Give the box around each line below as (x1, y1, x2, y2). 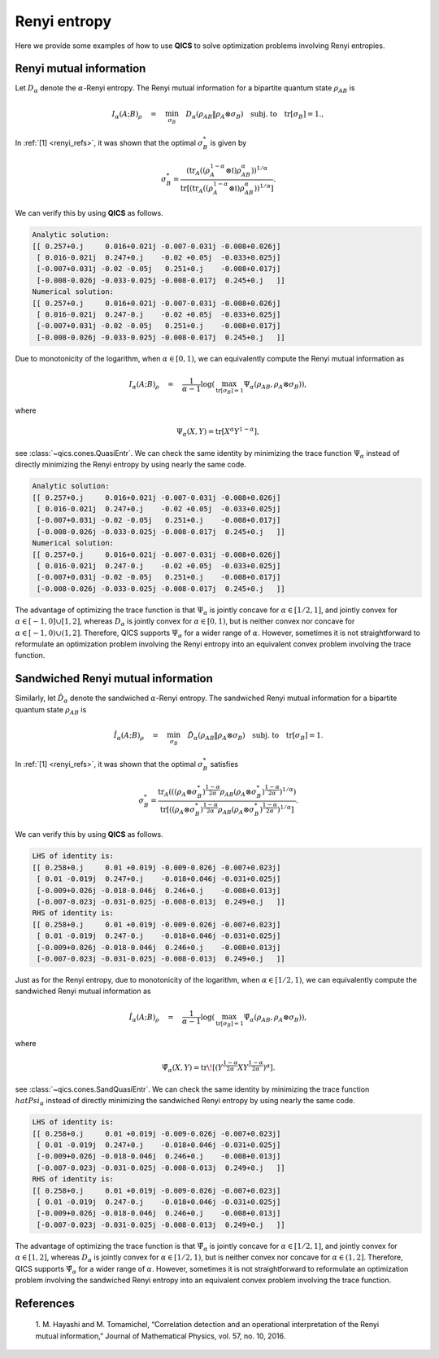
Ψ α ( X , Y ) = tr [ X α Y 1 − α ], (176, 426, 259, 439)
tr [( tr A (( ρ (180, 183, 214, 195)
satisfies (210, 759, 239, 769)
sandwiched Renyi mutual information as (15, 986, 151, 997)
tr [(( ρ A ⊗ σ (159, 804, 195, 816)
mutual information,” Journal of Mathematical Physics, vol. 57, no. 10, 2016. (35, 1331, 286, 1341)
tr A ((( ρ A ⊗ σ (158, 787, 198, 799)
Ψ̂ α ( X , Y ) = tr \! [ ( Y (161, 1063, 224, 1075)
